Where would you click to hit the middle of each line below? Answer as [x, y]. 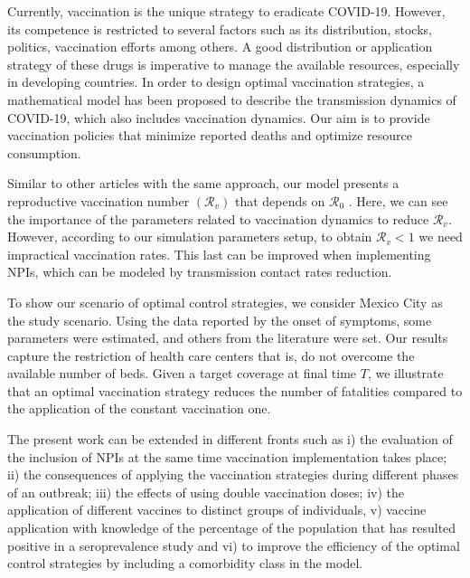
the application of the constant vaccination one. [139, 408]
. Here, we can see [398, 200]
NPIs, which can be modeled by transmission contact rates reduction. [200, 272]
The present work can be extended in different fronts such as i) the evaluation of [230, 439]
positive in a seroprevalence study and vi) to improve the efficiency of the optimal [234, 545]
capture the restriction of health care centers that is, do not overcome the [211, 355]
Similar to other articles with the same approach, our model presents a [203, 183]
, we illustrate [405, 373]
